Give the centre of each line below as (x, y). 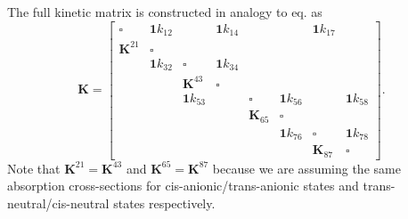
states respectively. (164, 203)
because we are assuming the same (306, 168)
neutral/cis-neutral (58, 203)
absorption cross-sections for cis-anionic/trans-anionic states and (183, 186)
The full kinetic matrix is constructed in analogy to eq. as (165, 12)
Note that (34, 168)
